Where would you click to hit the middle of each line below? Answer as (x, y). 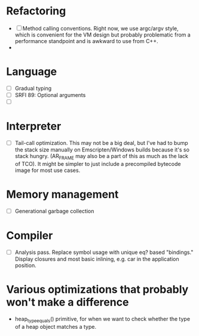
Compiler (30, 236)
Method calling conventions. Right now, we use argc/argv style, (101, 28)
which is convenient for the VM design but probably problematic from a (103, 35)
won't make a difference (68, 302)
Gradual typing (33, 88)
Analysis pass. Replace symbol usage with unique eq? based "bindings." (104, 252)
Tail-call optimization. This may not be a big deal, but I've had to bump (101, 143)
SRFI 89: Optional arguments (50, 95)
